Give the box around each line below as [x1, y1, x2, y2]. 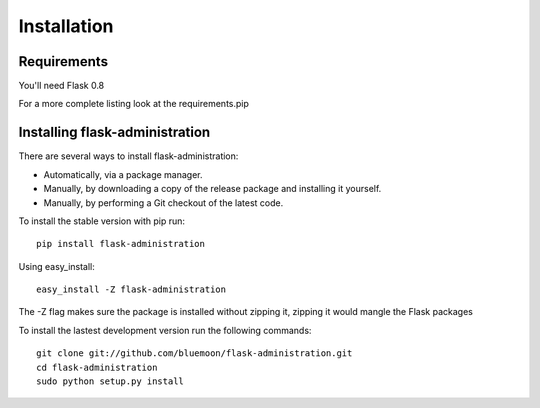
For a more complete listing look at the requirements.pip [18, 98, 250, 110]
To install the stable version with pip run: [18, 215, 185, 227]
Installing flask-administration [18, 124, 211, 141]
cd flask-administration [36, 361, 158, 373]
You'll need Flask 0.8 [18, 80, 105, 92]
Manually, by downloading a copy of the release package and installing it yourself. [43, 183, 382, 195]
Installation [18, 15, 114, 37]
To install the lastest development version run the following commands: [18, 324, 312, 336]
